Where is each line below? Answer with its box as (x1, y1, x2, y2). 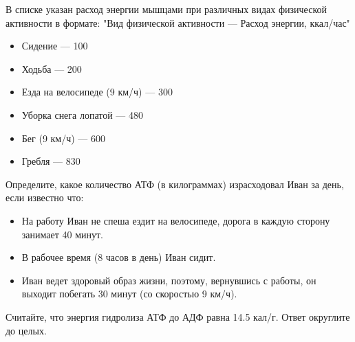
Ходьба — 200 (21, 61, 82, 76)
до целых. (6, 323, 47, 337)
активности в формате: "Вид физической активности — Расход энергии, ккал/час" (6, 15, 350, 30)
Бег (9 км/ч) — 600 (21, 130, 106, 145)
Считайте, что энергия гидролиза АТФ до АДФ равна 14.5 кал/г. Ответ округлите (6, 309, 350, 323)
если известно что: (6, 190, 84, 205)
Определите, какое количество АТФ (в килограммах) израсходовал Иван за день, (6, 176, 344, 191)
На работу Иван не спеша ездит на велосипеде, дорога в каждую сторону (21, 213, 330, 227)
